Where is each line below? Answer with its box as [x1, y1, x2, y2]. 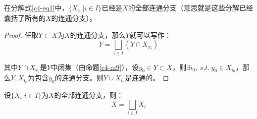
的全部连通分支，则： [54, 89, 124, 100]
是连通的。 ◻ [125, 72, 169, 82]
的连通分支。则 [54, 72, 103, 82]
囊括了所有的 [4, 13, 46, 23]
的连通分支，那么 [70, 29, 126, 40]
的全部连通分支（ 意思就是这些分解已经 [128, 2, 253, 12]
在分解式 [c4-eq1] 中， [4, 2, 69, 12]
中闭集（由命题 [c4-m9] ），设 [51, 61, 139, 72]
